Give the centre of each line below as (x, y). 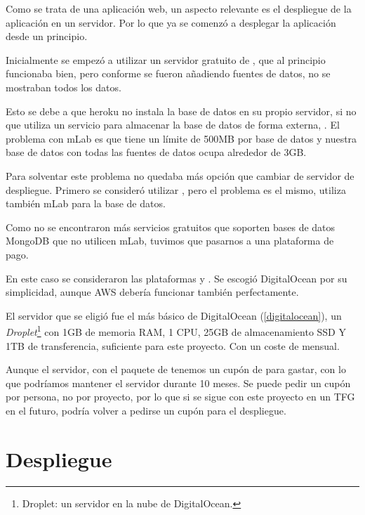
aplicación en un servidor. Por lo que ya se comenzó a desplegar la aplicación (171, 22)
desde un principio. (47, 36)
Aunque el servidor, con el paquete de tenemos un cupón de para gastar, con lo (176, 369)
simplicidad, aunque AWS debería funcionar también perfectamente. (152, 292)
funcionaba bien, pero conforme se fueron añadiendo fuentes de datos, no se (168, 73)
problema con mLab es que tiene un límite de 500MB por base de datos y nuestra (181, 138)
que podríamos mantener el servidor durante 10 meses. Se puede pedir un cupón (178, 383)
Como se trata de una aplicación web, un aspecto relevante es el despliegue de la (179, 8)
